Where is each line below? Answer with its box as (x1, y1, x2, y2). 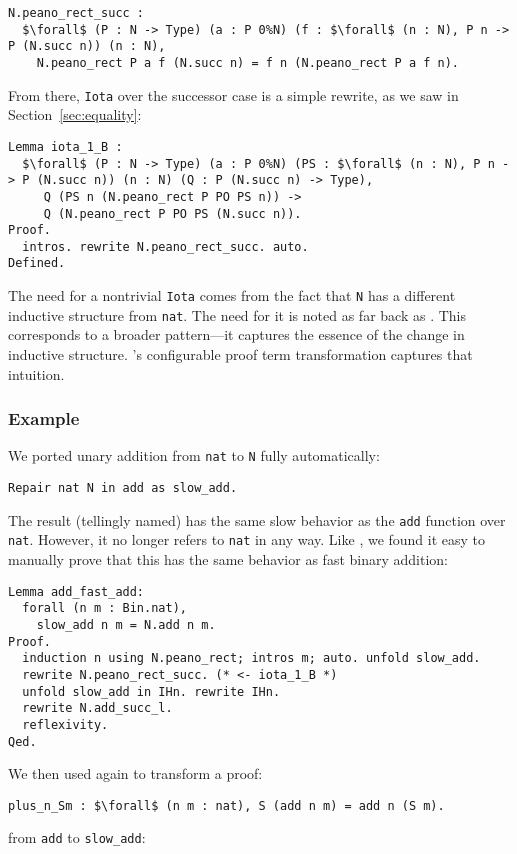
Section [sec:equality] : (8, 104, 142, 125)
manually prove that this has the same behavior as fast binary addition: (8, 549, 448, 570)
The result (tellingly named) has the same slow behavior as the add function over (8, 509, 506, 530)
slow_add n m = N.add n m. (36, 617, 216, 632)
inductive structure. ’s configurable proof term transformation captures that (8, 344, 473, 365)
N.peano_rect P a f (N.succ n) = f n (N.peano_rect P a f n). (36, 55, 460, 70)
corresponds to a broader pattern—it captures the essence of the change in (8, 324, 465, 345)
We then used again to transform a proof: (8, 763, 263, 784)
